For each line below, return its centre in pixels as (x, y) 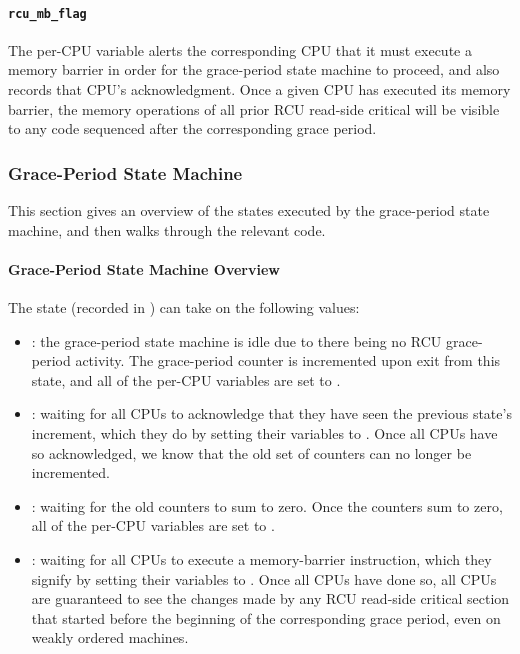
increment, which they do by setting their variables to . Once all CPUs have (264, 433)
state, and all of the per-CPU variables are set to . (186, 379)
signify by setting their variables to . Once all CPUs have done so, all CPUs (264, 578)
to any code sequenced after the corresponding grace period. (192, 128)
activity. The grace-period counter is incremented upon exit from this (288, 360)
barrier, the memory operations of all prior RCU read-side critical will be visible (254, 108)
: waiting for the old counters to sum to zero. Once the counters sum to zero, (267, 505)
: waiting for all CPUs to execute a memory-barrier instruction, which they (261, 558)
